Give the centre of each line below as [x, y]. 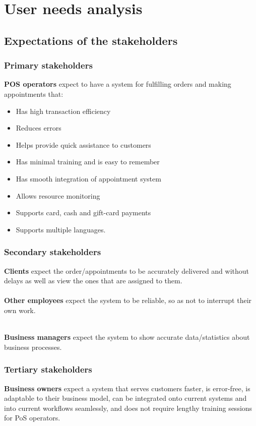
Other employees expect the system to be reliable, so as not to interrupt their [128, 300]
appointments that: [34, 94]
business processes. [33, 347]
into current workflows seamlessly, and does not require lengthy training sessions [128, 408]
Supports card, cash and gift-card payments [83, 212]
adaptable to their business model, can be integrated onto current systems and [125, 398]
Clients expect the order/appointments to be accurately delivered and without [127, 270]
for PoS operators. [32, 418]
